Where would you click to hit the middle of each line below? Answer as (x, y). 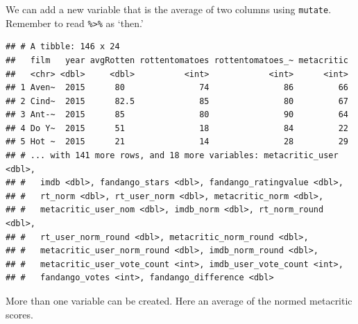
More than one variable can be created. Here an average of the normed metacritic (179, 300)
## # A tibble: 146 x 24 (63, 47)
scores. (19, 314)
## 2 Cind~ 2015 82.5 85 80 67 (177, 101)
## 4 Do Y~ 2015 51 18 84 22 (177, 128)
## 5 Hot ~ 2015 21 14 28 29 (177, 142)
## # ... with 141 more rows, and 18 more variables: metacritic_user (172, 156)
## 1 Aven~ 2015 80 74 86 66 (177, 88)
